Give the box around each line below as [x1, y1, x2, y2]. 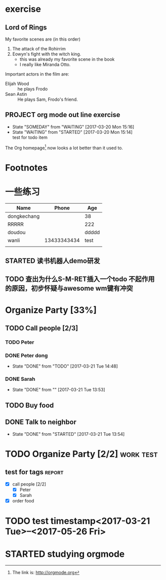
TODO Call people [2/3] [5, 324, 78, 332]
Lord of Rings [5, 23, 47, 32]
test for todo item [12, 134, 48, 140]
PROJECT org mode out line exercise [5, 111, 121, 119]
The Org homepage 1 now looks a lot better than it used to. [5, 144, 124, 151]
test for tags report [5, 468, 64, 476]
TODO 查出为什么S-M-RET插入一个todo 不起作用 [5, 275, 155, 284]
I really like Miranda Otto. [19, 62, 71, 67]
